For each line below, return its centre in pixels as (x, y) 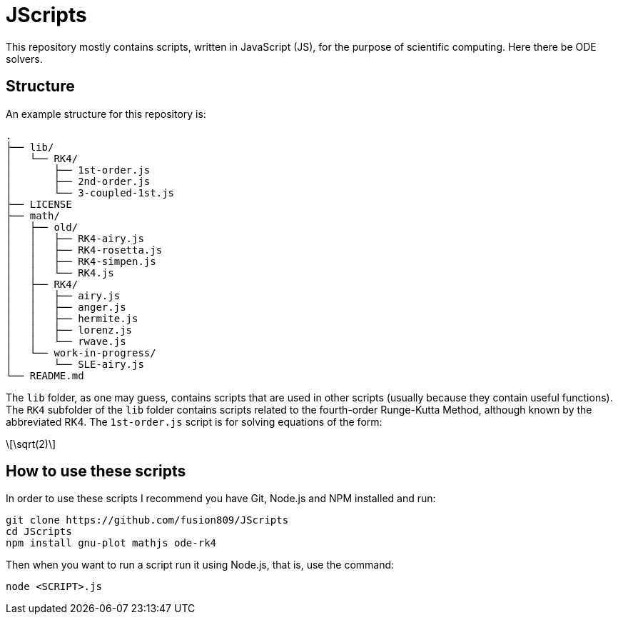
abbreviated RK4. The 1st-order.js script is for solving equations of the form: (194, 421)
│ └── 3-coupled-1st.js (90, 192)
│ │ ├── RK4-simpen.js (81, 261)
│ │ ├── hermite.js (72, 318)
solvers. (24, 59)
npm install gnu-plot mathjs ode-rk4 (111, 543)
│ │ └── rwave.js (66, 341)
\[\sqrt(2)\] (31, 444)
